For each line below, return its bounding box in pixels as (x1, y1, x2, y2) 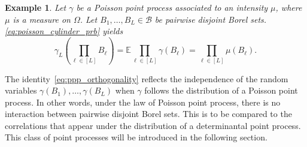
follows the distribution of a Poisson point (144, 84, 298, 97)
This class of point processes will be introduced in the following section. (5, 131, 268, 143)
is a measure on (13, 13, 71, 25)
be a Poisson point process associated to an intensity (76, 1, 268, 13)
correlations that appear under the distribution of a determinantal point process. (5, 119, 301, 131)
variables (5, 84, 37, 97)
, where (275, 1, 302, 13)
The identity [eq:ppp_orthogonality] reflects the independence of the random (5, 72, 288, 85)
